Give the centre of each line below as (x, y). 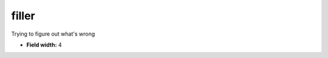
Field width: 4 (44, 45)
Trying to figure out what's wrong (53, 34)
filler (23, 16)
